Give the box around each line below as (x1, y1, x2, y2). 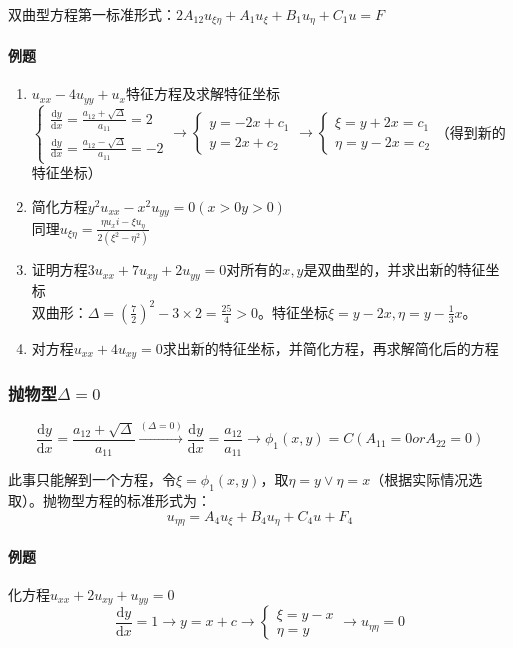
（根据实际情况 (370, 469, 469, 490)
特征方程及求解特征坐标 (125, 83, 280, 104)
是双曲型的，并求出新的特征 (303, 259, 486, 280)
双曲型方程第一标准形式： (8, 4, 176, 24)
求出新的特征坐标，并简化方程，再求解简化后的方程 (162, 337, 499, 358)
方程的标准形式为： (84, 490, 211, 511)
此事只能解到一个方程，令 (8, 469, 176, 490)
